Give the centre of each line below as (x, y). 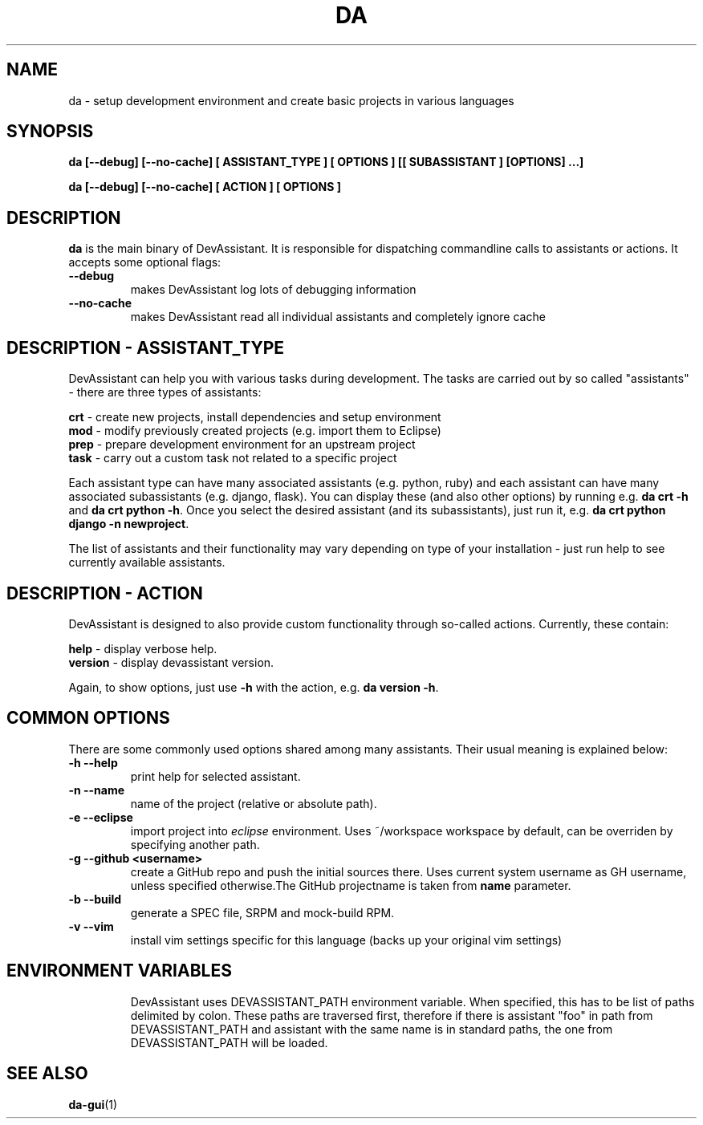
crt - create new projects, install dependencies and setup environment (255, 417)
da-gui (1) (93, 1104)
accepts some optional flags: (145, 262)
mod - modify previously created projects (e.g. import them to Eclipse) (255, 431)
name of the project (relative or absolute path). (254, 803)
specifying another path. (195, 844)
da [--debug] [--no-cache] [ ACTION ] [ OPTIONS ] (205, 187)
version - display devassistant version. (171, 662)
